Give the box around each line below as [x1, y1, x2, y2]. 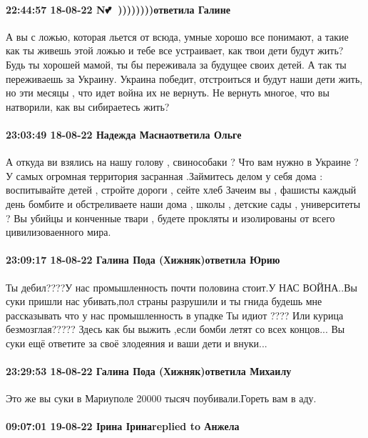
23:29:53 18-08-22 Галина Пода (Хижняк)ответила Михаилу [6, 364, 292, 379]
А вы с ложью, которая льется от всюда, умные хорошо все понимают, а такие [6, 29, 349, 44]
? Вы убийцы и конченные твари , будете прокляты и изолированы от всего [6, 210, 335, 225]
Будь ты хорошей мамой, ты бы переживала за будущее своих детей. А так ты [6, 56, 347, 71]
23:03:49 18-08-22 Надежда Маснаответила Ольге [6, 126, 242, 141]
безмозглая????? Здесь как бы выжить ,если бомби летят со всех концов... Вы [6, 322, 345, 337]
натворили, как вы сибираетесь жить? [6, 99, 170, 114]
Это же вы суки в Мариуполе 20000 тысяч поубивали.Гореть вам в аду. [6, 391, 317, 406]
